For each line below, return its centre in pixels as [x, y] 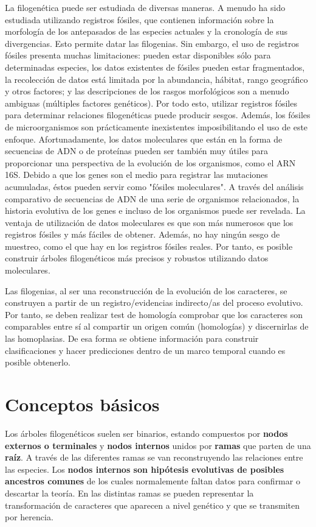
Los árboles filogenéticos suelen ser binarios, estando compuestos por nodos [146, 433]
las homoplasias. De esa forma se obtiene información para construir [132, 338]
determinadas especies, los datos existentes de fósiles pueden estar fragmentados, [155, 67]
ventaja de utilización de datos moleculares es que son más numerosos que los [149, 222]
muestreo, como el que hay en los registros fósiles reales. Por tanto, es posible [149, 246]
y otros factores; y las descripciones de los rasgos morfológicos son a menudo [147, 91]
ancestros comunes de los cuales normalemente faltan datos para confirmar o [153, 481]
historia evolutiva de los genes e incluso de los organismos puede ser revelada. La [155, 210]
